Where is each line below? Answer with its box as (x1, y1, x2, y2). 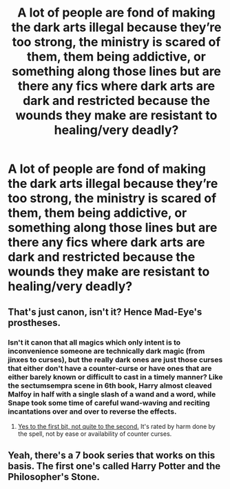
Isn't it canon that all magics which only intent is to (8, 337, 181, 347)
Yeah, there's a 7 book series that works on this (8, 450, 216, 461)
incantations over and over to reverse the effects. (8, 406, 177, 416)
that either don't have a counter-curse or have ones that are (8, 363, 212, 373)
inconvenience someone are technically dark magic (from (8, 346, 205, 356)
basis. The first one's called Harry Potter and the (8, 461, 221, 472)
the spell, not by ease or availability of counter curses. (17, 430, 172, 438)
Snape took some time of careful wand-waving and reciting (8, 398, 211, 407)
